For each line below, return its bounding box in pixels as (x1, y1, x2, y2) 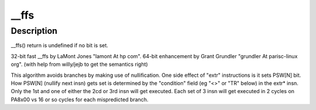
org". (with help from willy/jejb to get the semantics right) (11, 61, 149, 68)
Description (11, 26, 58, 36)
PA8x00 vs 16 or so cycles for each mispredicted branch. (11, 96, 149, 103)
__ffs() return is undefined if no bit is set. (11, 42, 108, 49)
